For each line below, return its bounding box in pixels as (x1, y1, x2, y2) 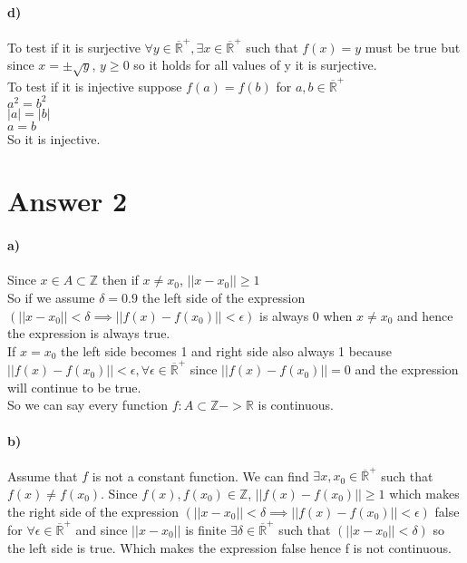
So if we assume (7, 288, 95, 307)
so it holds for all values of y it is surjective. (133, 55, 377, 74)
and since (75, 519, 128, 539)
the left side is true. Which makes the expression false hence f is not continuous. (7, 538, 452, 557)
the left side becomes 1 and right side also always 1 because (61, 341, 392, 360)
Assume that (7, 466, 78, 485)
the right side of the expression (7, 501, 179, 520)
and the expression (355, 360, 459, 379)
